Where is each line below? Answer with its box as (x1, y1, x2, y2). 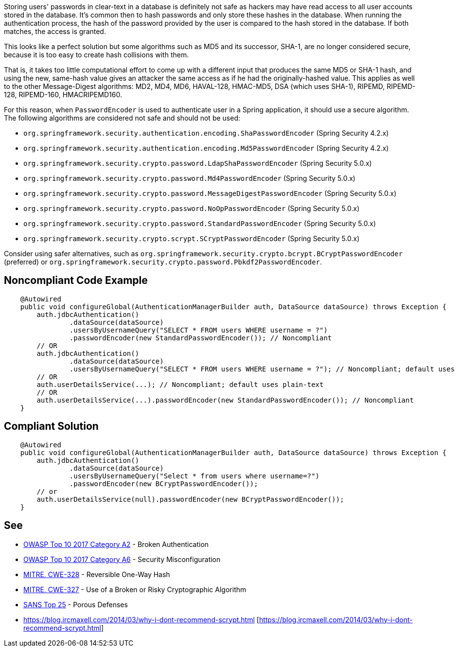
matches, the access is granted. (4, 27, 106, 35)
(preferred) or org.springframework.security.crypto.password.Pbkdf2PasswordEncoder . (4, 258, 322, 266)
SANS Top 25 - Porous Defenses (23, 600, 128, 609)
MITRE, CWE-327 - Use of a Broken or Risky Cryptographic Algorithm (23, 585, 247, 594)
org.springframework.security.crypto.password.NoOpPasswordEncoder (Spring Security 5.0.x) (23, 204, 360, 212)
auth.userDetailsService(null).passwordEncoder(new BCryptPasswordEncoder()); (36, 495, 344, 503)
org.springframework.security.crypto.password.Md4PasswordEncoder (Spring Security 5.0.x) (23, 174, 355, 182)
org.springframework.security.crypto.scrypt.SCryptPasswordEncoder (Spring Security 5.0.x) (23, 234, 360, 243)
